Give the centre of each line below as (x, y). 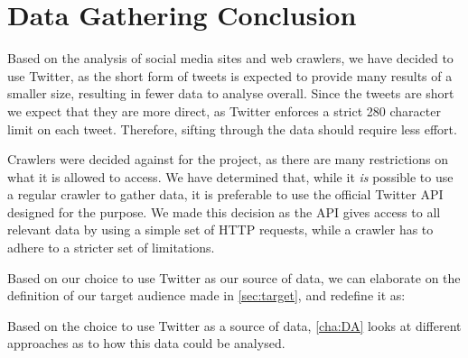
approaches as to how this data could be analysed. (146, 343)
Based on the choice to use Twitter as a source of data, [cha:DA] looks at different (234, 325)
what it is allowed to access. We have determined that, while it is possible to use (230, 176)
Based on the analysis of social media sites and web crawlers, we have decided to (230, 58)
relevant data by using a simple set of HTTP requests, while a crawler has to (220, 229)
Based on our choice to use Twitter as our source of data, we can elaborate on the (234, 277)
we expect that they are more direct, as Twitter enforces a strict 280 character (224, 110)
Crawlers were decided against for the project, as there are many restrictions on (228, 159)
